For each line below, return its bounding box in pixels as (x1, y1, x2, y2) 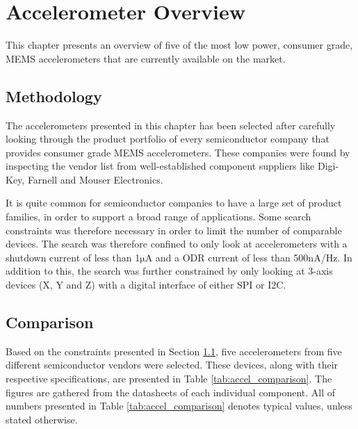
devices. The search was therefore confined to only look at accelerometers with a (6, 236, 348, 251)
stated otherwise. (6, 412, 78, 426)
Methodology (6, 85, 102, 106)
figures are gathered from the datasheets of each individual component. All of (6, 385, 336, 399)
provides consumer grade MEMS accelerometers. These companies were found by (6, 145, 350, 159)
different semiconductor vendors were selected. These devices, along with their (6, 357, 339, 372)
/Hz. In (320, 250, 352, 264)
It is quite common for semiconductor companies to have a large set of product (6, 195, 342, 210)
